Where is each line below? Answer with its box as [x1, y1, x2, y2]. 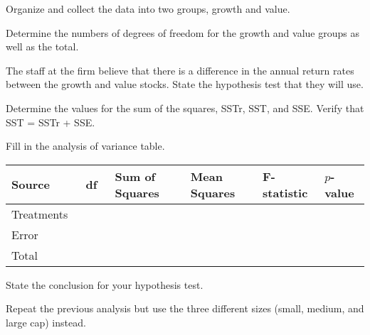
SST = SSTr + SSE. [6, 114, 95, 129]
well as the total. [6, 39, 79, 54]
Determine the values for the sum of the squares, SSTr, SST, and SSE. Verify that [6, 100, 364, 115]
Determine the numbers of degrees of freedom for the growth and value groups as [6, 25, 359, 40]
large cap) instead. [6, 314, 86, 329]
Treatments [11, 205, 68, 222]
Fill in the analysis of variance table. [6, 138, 165, 153]
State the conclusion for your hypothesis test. [6, 277, 203, 292]
